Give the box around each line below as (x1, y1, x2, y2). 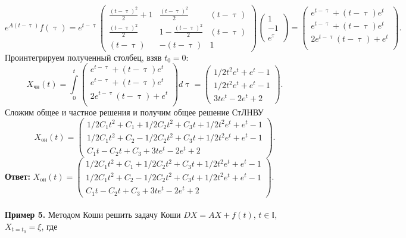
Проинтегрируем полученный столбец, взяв (5, 51, 162, 63)
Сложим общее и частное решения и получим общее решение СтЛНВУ (5, 105, 264, 118)
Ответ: (5, 170, 30, 182)
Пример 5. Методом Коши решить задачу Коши (5, 208, 181, 221)
